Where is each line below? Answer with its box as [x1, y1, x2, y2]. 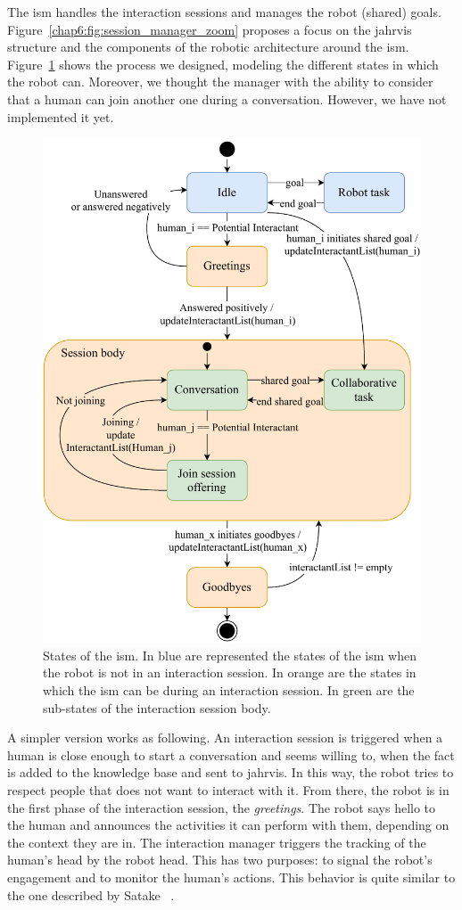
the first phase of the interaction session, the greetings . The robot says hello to [7, 798, 436, 816]
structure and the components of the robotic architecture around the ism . [7, 37, 409, 56]
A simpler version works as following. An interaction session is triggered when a [7, 728, 443, 747]
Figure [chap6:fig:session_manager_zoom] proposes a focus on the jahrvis [7, 20, 412, 38]
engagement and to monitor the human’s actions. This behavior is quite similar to [7, 867, 456, 886]
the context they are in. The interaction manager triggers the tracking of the [7, 832, 426, 851]
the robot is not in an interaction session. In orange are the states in [43, 663, 417, 682]
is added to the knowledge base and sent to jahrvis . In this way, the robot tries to [7, 763, 454, 782]
